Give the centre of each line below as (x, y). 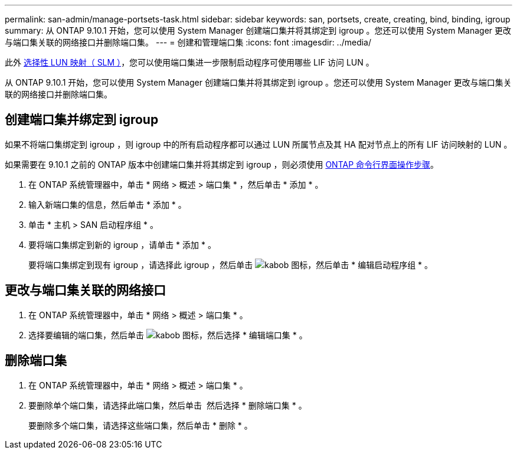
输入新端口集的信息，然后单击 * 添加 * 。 (107, 204)
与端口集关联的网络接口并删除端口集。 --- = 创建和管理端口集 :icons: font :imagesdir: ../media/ (188, 42)
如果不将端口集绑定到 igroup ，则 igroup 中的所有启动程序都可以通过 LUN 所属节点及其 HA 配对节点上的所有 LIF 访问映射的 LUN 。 (258, 144)
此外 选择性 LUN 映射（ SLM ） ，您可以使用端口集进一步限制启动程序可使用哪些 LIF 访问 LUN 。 (189, 62)
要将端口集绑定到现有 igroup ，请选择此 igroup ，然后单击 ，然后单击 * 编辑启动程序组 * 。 (231, 264)
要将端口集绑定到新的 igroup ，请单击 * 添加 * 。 (122, 244)
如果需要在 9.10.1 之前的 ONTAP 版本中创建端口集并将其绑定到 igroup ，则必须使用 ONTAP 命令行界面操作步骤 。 (222, 164)
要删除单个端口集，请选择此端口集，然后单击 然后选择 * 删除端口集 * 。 (168, 405)
